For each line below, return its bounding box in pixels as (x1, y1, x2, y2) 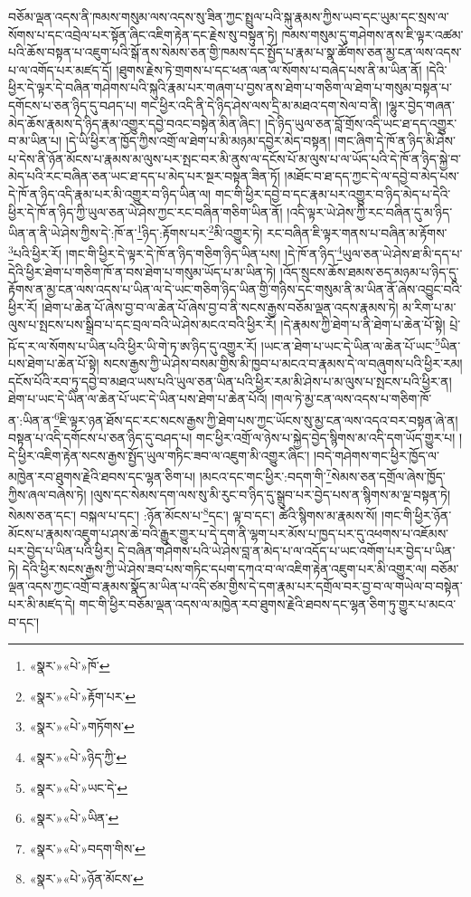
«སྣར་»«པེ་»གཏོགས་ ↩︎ (29, 717, 135, 736)
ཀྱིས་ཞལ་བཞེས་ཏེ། (8, 484, 87, 503)
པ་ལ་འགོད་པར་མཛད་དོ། (8, 60, 112, 79)
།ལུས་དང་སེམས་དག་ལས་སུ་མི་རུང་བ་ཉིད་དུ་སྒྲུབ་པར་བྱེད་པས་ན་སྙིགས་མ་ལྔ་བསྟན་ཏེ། (90, 484, 450, 503)
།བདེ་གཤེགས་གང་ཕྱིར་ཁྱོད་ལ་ (314, 445, 439, 464)
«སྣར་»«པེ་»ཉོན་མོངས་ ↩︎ (29, 869, 144, 888)
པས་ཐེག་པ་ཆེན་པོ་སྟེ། (8, 354, 99, 373)
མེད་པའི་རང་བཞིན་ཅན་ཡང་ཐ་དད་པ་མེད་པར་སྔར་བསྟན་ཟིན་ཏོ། (8, 167, 280, 186)
